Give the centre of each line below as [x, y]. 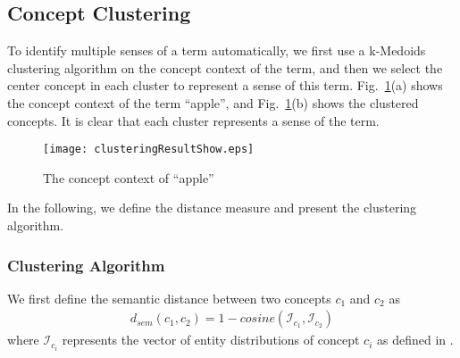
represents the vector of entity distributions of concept [211, 340]
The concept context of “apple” [129, 177]
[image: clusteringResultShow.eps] [149, 150]
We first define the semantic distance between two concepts [169, 298]
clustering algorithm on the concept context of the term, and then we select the [225, 67]
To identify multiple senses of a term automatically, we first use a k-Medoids [217, 50]
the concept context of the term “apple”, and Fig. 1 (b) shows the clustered [213, 102]
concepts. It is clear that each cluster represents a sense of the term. [193, 120]
